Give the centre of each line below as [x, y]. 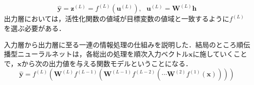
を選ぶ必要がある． [35, 28]
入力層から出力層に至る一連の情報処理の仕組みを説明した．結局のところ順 [124, 44]
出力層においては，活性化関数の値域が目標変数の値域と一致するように [117, 19]
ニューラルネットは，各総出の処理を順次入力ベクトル [103, 54]
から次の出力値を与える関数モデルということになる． [107, 63]
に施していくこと [220, 54]
